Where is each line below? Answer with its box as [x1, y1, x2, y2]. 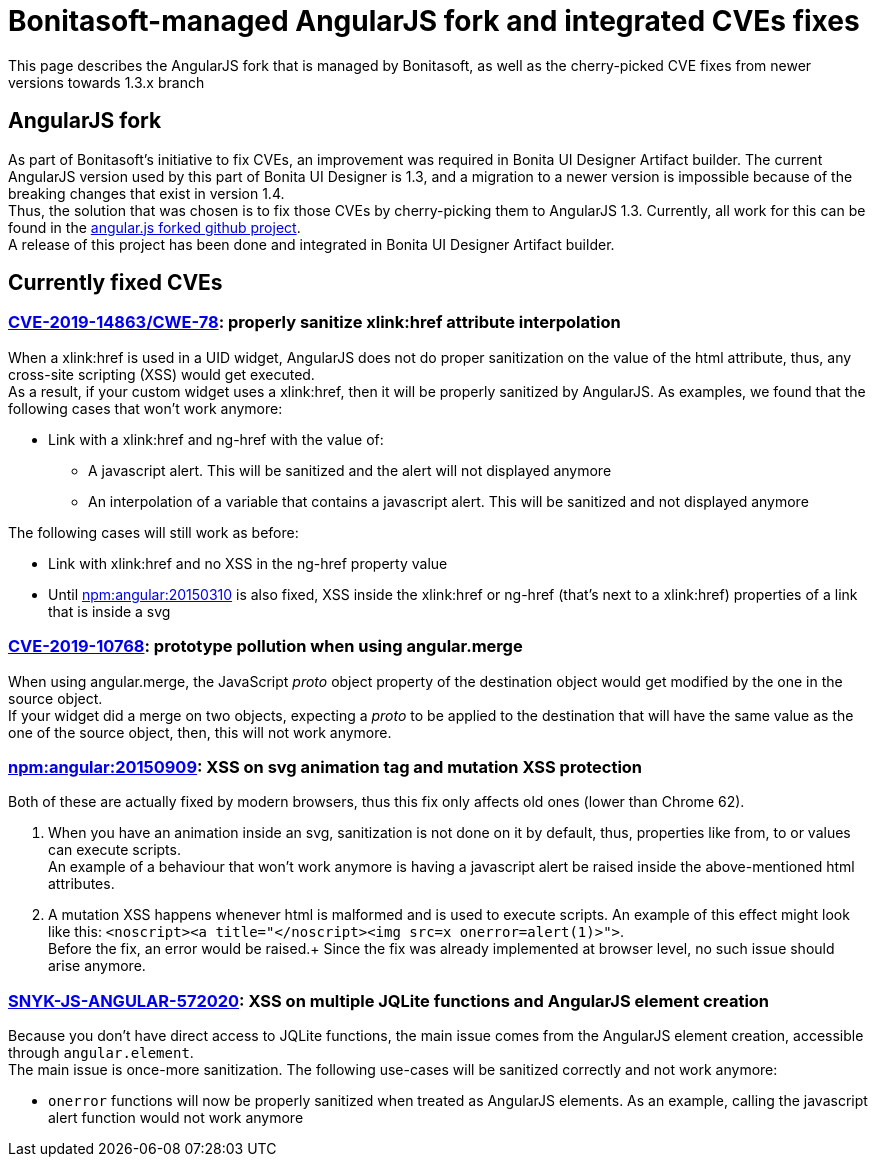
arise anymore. [48, 957, 146, 975]
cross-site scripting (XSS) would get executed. [8, 365, 315, 383]
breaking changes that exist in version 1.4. [8, 184, 285, 202]
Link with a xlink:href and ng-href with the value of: [48, 430, 384, 448]
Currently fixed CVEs [8, 270, 223, 296]
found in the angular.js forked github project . [8, 218, 301, 236]
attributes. [48, 875, 115, 893]
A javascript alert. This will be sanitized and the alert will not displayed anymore [88, 461, 612, 479]
